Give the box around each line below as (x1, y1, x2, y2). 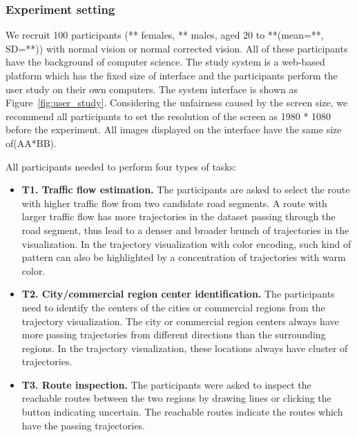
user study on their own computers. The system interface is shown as (6, 81, 298, 96)
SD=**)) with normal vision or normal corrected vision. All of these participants (6, 41, 348, 55)
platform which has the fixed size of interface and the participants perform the (6, 68, 338, 82)
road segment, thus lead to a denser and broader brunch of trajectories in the (21, 222, 349, 237)
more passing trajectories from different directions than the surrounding (21, 327, 326, 342)
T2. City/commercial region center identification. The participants (21, 287, 335, 301)
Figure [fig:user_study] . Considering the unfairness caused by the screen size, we (6, 95, 348, 110)
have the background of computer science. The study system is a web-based (6, 55, 325, 69)
